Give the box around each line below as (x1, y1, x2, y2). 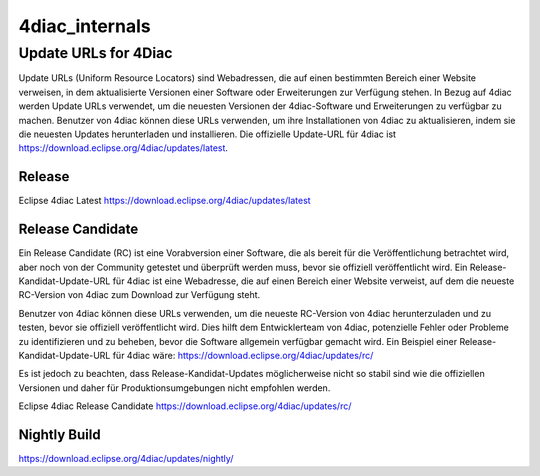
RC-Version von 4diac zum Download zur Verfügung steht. (18, 289, 261, 301)
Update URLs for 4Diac (18, 44, 173, 62)
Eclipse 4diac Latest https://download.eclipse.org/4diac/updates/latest (18, 195, 311, 207)
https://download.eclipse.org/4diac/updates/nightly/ (18, 452, 234, 464)
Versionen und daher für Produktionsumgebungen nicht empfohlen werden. (18, 381, 331, 394)
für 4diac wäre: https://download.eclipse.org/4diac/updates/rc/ (112, 349, 374, 361)
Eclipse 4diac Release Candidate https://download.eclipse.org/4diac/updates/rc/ (18, 400, 352, 412)
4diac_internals (18, 15, 151, 37)
